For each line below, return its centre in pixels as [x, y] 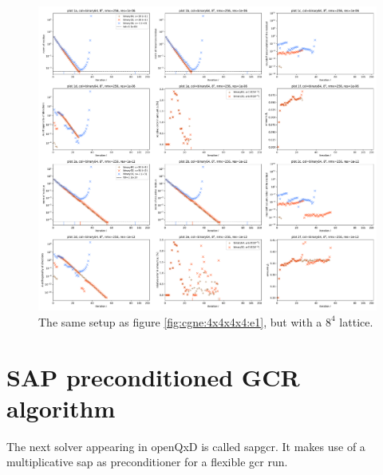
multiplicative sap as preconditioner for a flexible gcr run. [147, 462]
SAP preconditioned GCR [153, 376]
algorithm [61, 408]
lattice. [356, 321]
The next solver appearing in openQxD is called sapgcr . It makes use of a [186, 446]
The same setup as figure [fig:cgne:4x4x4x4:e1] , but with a [180, 321]
